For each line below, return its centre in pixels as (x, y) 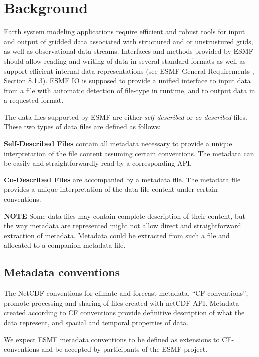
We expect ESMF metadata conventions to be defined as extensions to (112, 339)
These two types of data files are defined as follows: (82, 126)
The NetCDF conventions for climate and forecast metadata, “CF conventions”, (126, 293)
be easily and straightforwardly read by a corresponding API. (98, 163)
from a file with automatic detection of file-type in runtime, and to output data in (129, 90)
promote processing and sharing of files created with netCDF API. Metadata (122, 302)
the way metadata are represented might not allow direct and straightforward (123, 226)
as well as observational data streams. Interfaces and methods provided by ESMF (129, 51)
